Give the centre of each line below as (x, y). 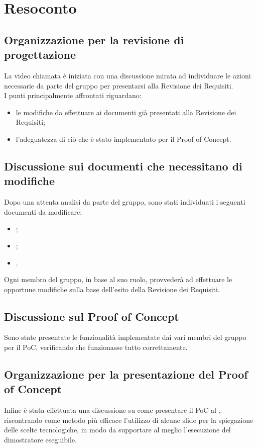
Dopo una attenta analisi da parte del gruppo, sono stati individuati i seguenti (125, 202)
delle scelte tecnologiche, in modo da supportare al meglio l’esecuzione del (117, 430)
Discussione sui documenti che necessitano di (123, 166)
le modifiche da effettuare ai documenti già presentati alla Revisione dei (126, 112)
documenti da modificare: (43, 211)
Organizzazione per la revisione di (94, 39)
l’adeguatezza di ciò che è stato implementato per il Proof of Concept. (123, 139)
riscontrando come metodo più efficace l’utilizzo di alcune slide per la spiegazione (129, 420)
